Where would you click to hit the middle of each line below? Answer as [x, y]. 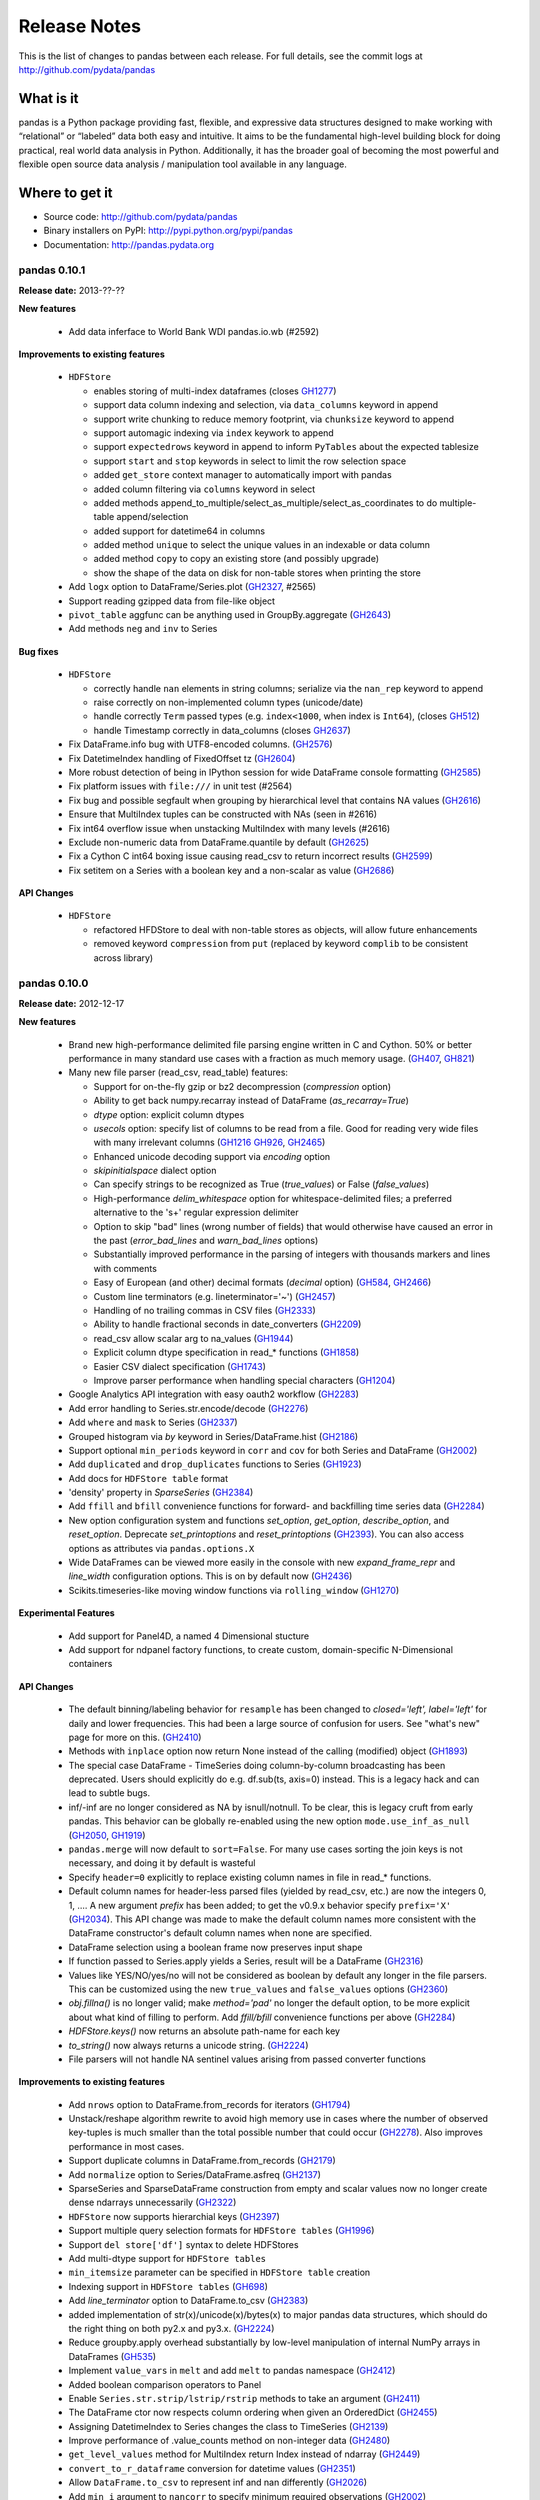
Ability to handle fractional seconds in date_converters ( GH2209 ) [227, 1324]
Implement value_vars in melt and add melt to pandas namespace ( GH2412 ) [232, 2371]
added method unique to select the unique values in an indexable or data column [261, 545]
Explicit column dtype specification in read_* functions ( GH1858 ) [226, 1352]
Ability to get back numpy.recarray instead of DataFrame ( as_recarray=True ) [251, 1101]
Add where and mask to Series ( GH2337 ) [153, 1422]
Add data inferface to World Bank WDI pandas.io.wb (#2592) [194, 331]
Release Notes [80, 26]
